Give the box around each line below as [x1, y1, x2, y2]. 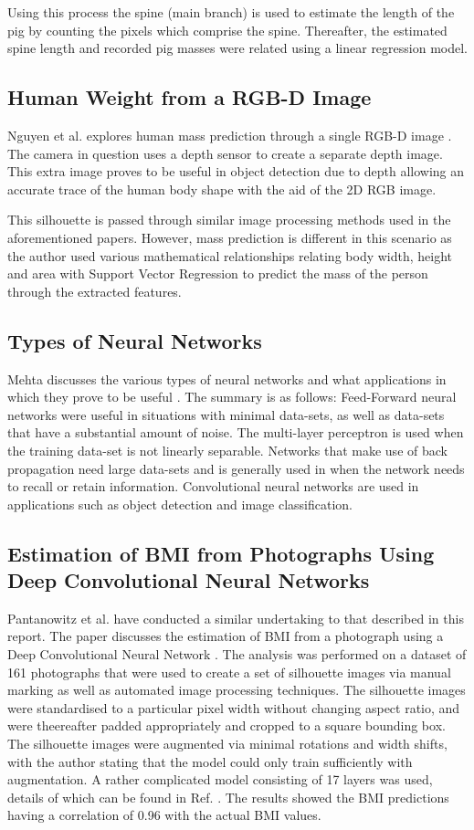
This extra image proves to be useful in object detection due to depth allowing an [7, 162, 465, 181]
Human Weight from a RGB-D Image [7, 83, 372, 111]
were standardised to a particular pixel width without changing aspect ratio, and [7, 698, 460, 717]
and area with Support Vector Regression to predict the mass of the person [7, 264, 428, 283]
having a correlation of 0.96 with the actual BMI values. [7, 805, 321, 825]
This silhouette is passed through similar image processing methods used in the [7, 210, 451, 229]
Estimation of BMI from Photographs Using [7, 539, 435, 567]
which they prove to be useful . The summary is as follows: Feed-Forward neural [7, 387, 457, 406]
